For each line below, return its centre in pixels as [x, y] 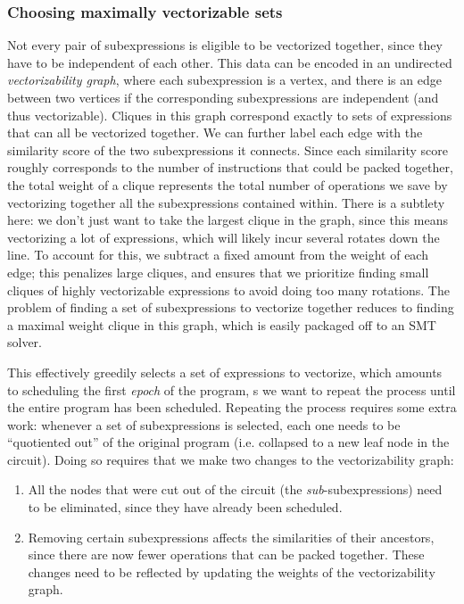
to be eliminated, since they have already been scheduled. [185, 507]
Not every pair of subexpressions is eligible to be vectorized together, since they [225, 45]
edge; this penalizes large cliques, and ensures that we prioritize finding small [218, 272]
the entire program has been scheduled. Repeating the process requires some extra [232, 407]
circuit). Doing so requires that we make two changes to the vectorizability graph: [231, 459]
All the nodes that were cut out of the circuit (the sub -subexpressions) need [235, 489]
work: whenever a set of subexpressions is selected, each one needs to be [204, 424]
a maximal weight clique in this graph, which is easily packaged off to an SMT [222, 324]
